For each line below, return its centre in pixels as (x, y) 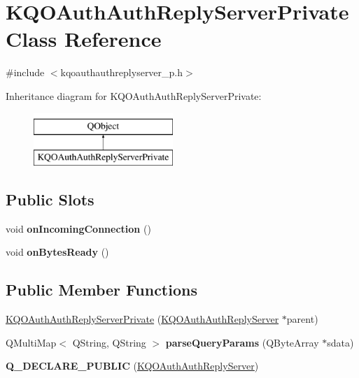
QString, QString (109, 342)
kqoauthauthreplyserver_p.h (122, 72)
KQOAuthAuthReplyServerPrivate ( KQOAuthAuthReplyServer (142, 319)
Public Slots (50, 199)
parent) (302, 319)
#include (25, 72)
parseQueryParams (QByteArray (242, 342)
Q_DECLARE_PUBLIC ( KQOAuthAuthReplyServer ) (132, 366)
